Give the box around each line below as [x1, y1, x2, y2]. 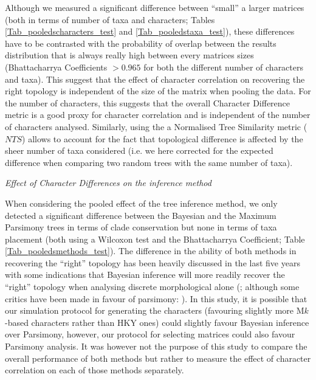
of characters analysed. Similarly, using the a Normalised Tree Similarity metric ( [5, 120, 307, 133]
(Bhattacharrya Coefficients [5, 60, 108, 73]
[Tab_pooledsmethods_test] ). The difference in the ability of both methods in [5, 244, 297, 257]
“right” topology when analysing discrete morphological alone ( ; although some [5, 280, 300, 293]
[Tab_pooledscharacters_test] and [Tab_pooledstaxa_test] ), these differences [5, 25, 295, 38]
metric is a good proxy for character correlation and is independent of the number [5, 108, 311, 121]
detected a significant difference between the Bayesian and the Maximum [5, 209, 276, 221]
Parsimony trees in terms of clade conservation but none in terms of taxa [5, 221, 277, 233]
